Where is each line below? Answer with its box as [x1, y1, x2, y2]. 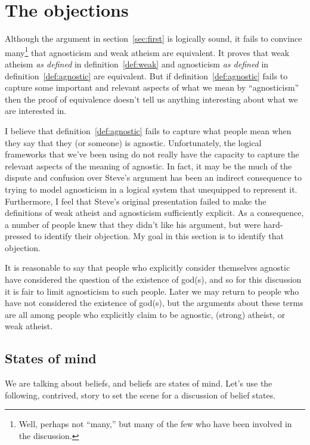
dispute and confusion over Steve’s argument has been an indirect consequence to [5, 171, 302, 184]
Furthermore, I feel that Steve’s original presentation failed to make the [5, 194, 266, 207]
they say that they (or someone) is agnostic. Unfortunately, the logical [5, 136, 262, 149]
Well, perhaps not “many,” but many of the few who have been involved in [18, 418, 292, 430]
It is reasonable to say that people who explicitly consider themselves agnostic [5, 261, 290, 274]
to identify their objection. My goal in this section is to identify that [34, 230, 284, 242]
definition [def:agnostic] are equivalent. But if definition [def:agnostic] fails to [5, 69, 288, 82]
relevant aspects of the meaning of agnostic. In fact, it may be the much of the [5, 159, 292, 172]
